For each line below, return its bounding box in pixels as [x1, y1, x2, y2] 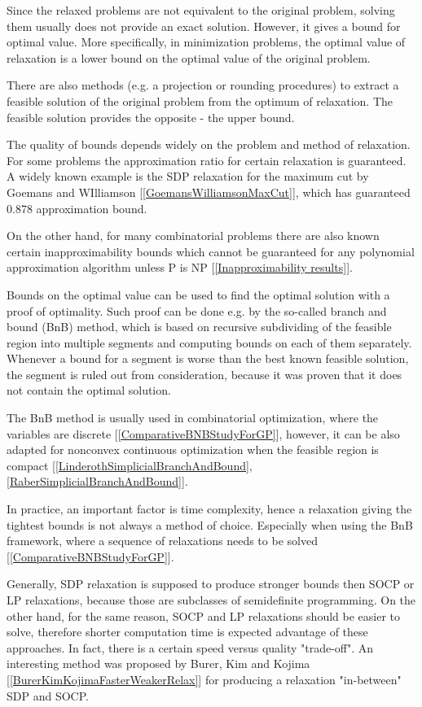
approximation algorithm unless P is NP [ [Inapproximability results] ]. [7, 259, 353, 276]
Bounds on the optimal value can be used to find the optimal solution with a [7, 286, 390, 303]
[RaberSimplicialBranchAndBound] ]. [7, 473, 188, 490]
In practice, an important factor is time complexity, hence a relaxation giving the [7, 500, 412, 517]
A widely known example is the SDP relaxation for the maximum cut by [7, 168, 369, 185]
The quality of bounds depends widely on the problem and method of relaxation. [7, 136, 411, 153]
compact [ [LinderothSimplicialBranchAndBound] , [7, 456, 253, 474]
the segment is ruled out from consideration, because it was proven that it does [7, 365, 402, 382]
